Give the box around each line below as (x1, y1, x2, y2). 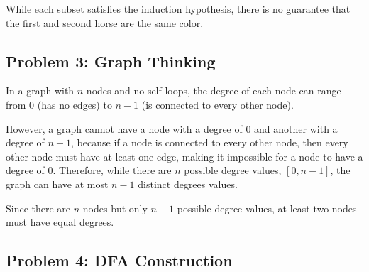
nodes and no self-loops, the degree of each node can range (86, 83, 341, 98)
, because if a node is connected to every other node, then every (71, 135, 348, 150)
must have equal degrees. (6, 214, 114, 229)
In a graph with (6, 83, 75, 98)
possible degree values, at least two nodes (177, 200, 357, 215)
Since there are (6, 200, 71, 215)
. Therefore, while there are (53, 163, 172, 178)
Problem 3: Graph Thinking (6, 50, 216, 72)
